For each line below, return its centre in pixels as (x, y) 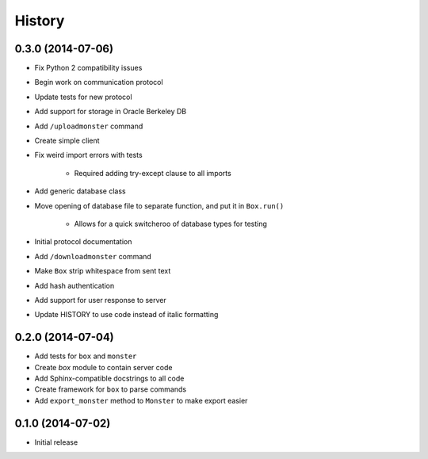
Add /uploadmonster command (89, 126)
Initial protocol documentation (83, 242)
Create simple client (67, 141)
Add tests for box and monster (86, 356)
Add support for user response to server (100, 300)
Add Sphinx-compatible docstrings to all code (109, 378)
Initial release (56, 442)
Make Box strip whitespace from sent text (103, 271)
